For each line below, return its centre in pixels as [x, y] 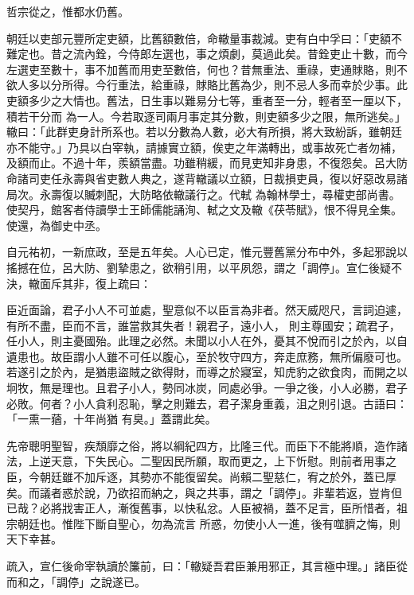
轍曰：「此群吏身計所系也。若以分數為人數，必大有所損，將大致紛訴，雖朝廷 [204, 132]
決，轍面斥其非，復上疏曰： [79, 283]
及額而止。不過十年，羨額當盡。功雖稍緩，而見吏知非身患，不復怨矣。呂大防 [207, 163]
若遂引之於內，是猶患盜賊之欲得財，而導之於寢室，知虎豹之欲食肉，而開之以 [207, 372]
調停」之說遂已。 [101, 581]
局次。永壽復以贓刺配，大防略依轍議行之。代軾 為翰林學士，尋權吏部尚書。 [203, 194]
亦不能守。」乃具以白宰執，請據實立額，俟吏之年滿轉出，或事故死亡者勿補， [204, 147]
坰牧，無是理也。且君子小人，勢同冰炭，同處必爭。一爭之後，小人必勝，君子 [207, 388]
